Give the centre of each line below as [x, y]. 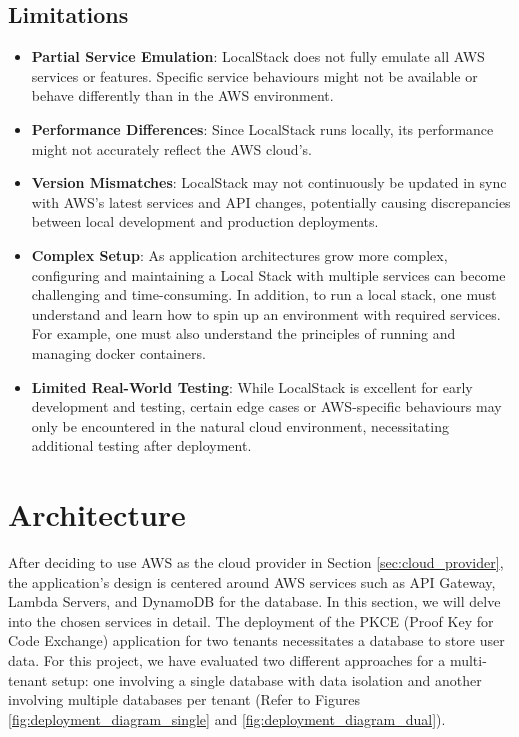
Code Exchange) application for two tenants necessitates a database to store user [256, 640]
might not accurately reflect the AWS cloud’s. [171, 148]
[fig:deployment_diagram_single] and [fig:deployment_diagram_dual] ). [227, 718]
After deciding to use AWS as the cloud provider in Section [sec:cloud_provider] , [256, 562]
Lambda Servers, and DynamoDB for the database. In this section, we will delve [254, 601]
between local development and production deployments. [205, 221]
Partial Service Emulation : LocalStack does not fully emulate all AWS [258, 56]
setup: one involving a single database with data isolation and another [266, 679]
